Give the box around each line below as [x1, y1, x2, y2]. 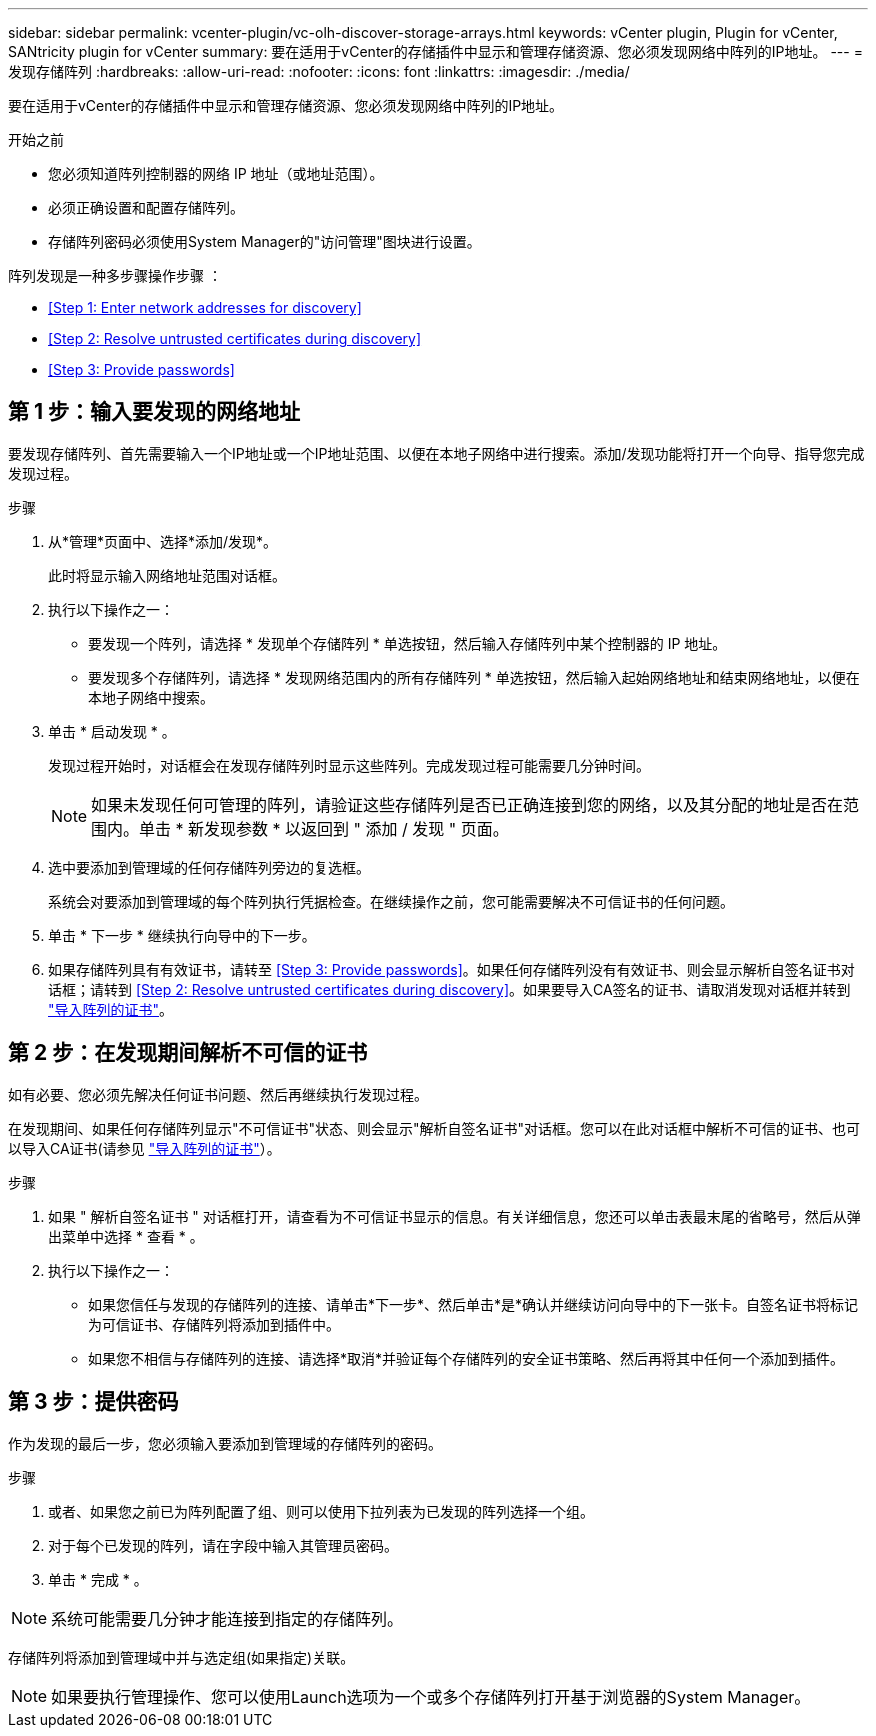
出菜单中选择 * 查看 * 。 [48, 1227, 204, 1245]
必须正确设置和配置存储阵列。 [48, 199, 244, 216]
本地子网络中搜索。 [88, 688, 214, 706]
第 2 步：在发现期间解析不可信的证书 [8, 1040, 368, 1066]
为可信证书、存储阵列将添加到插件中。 [88, 1315, 340, 1333]
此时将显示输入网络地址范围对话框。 [48, 566, 286, 584]
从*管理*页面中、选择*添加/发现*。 [48, 532, 278, 550]
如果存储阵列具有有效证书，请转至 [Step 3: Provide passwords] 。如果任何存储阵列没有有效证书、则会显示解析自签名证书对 [48, 960, 855, 978]
